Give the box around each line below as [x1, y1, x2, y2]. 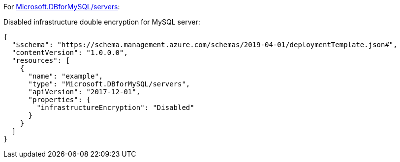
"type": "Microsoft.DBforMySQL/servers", [28, 80, 190, 88]
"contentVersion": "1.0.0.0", [11, 49, 128, 56]
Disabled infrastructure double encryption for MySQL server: [3, 18, 200, 26]
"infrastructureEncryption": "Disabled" [36, 104, 194, 111]
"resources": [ [11, 56, 70, 64]
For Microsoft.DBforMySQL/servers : [3, 2, 120, 11]
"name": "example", [28, 72, 103, 80]
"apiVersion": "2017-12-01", [28, 88, 141, 96]
